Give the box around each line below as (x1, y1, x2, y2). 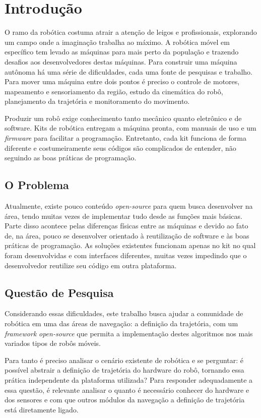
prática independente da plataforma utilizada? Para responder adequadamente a (5, 374, 253, 385)
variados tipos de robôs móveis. (5, 338, 101, 348)
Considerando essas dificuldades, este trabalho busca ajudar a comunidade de (5, 308, 243, 319)
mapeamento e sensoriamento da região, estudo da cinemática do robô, (5, 86, 223, 96)
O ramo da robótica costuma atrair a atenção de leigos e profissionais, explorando (5, 27, 257, 37)
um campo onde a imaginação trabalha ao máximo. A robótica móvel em (5, 36, 230, 47)
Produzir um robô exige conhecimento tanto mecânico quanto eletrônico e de (5, 112, 242, 123)
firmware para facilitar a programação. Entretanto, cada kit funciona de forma (5, 133, 247, 143)
